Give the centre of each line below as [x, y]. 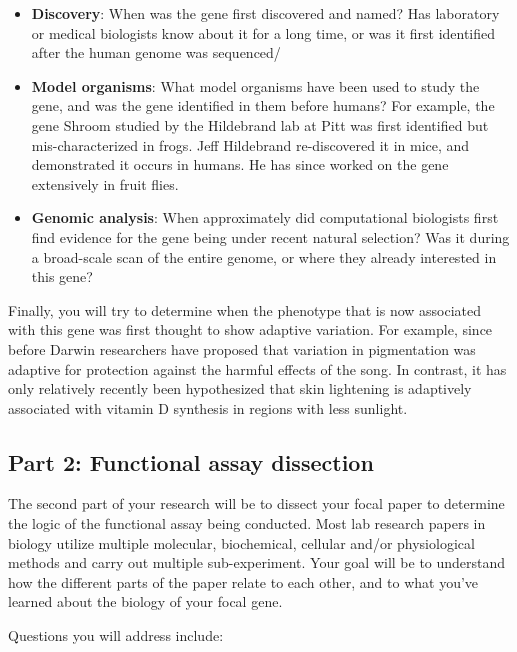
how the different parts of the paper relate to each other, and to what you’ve [243, 581]
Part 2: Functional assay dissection [191, 461]
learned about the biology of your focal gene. [145, 601]
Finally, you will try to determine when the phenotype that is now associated [245, 309]
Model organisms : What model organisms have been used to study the [255, 85]
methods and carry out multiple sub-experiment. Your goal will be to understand [257, 562]
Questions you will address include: [116, 635]
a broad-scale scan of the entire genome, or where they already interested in [264, 256]
